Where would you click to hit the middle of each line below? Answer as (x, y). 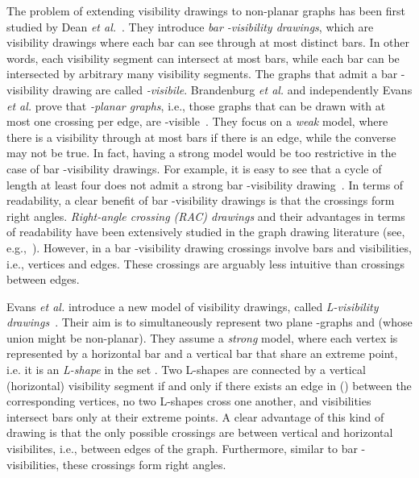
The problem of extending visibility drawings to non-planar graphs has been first (206, 10)
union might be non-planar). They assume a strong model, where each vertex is (202, 337)
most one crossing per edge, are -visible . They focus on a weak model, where (197, 121)
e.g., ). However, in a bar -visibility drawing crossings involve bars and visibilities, (209, 247)
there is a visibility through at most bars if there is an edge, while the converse (201, 137)
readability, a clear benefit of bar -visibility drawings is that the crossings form (201, 200)
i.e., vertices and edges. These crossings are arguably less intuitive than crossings (206, 263)
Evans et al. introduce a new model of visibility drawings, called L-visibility (193, 306)
